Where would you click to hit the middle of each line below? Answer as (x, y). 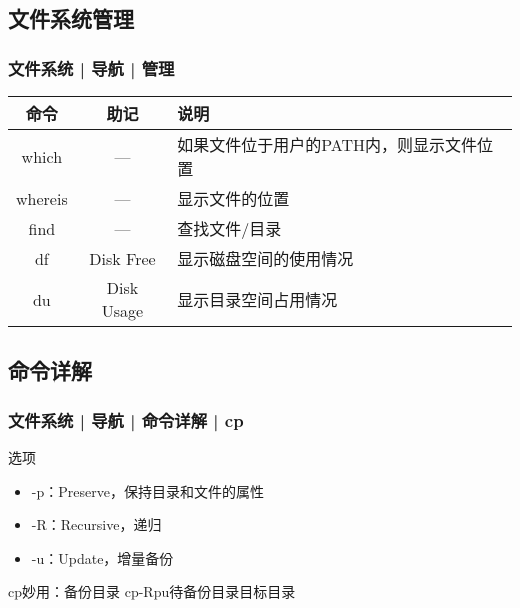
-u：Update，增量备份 (102, 557)
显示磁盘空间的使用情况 (265, 258)
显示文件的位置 (233, 198)
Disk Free (122, 258)
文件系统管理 (71, 18)
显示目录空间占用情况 (257, 299)
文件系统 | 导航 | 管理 (91, 67)
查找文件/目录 (229, 228)
